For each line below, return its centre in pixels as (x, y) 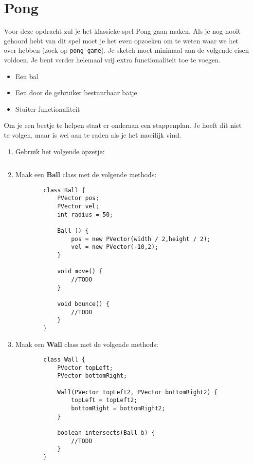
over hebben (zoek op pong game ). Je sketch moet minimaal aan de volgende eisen (126, 50)
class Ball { (64, 190)
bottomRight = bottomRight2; (118, 409)
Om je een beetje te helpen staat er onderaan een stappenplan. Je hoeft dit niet (123, 125)
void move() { (80, 272)
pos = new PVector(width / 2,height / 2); (141, 239)
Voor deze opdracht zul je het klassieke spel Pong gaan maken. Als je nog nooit (122, 31)
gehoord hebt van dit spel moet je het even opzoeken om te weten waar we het (121, 40)
